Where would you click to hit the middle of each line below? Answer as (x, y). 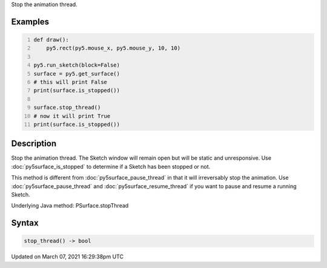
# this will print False (70, 82)
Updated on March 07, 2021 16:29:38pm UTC (68, 257)
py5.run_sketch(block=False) (77, 65)
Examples (30, 21)
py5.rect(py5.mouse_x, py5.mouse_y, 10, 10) (114, 48)
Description (34, 144)
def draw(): (51, 40)
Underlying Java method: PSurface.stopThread (70, 206)
